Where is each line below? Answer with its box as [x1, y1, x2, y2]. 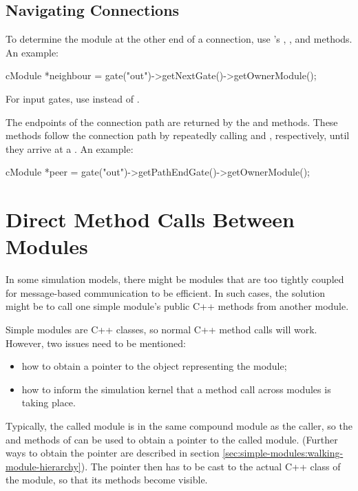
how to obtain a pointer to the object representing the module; [21, 359, 287, 373]
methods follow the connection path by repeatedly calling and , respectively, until [6, 128, 350, 143]
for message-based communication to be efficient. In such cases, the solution [6, 285, 326, 300]
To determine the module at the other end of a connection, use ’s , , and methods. [6, 32, 352, 46]
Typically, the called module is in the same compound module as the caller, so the [6, 419, 352, 433]
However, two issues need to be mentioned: [6, 335, 186, 350]
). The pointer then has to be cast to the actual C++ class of [81, 459, 341, 473]
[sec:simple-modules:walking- [222, 446, 344, 460]
